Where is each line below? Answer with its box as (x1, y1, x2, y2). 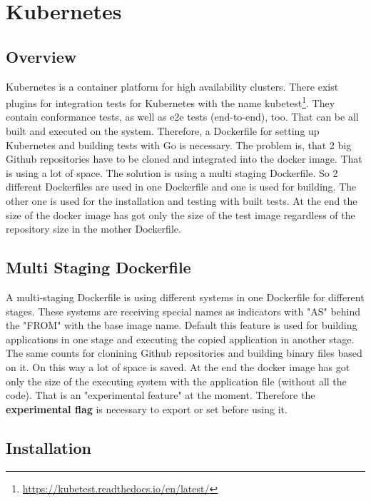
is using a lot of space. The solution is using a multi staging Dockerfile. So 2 (6, 165, 338, 180)
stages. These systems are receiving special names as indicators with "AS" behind (6, 303, 361, 318)
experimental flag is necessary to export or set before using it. (6, 401, 288, 416)
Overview (6, 45, 77, 67)
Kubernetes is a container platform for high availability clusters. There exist (6, 79, 339, 93)
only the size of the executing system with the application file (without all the (6, 373, 347, 388)
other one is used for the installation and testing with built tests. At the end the (6, 193, 357, 208)
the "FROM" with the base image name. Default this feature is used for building (6, 318, 357, 333)
